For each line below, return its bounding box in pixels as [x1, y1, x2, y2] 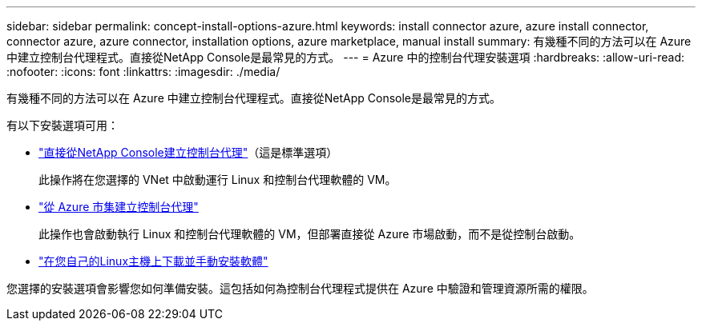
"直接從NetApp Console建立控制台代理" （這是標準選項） [38, 146, 338, 159]
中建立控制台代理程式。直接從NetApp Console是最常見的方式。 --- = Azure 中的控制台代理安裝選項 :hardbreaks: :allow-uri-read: [6, 50, 685, 64]
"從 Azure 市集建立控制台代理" [38, 200, 199, 213]
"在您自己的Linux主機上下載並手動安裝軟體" [38, 254, 268, 268]
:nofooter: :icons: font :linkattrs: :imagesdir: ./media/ [6, 65, 280, 78]
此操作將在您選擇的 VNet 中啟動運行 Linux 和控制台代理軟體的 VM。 [38, 173, 397, 186]
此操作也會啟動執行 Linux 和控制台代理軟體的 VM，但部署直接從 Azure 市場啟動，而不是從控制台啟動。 [38, 227, 581, 241]
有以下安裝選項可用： [6, 118, 119, 132]
